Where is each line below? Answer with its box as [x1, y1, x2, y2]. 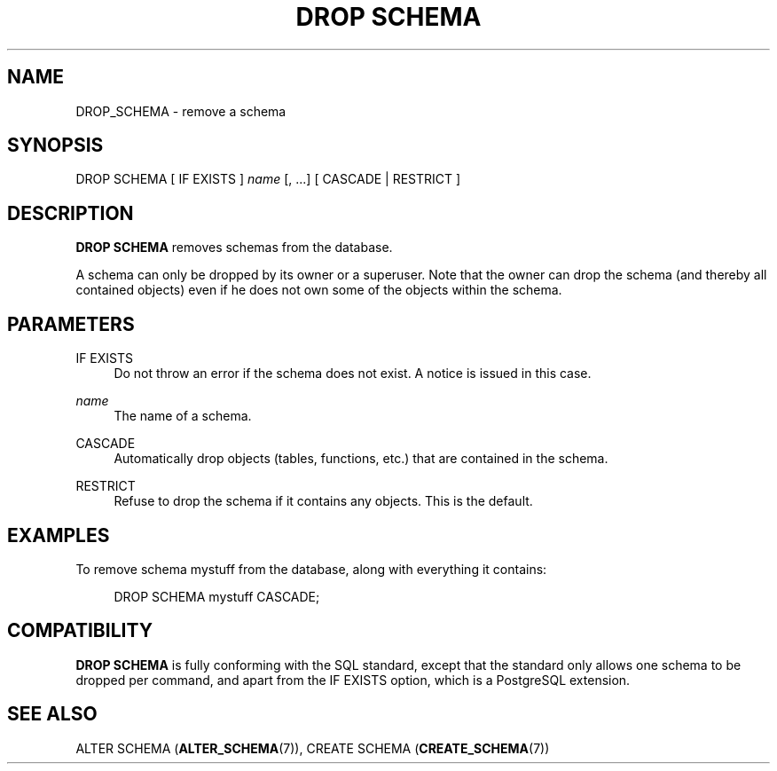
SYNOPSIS [7, 134, 104, 157]
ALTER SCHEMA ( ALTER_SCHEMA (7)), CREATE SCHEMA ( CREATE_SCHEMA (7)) [75, 740, 550, 756]
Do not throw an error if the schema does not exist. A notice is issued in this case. [114, 366, 592, 382]
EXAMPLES [7, 523, 110, 547]
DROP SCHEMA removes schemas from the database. [75, 240, 393, 256]
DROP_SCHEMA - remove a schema [75, 103, 286, 119]
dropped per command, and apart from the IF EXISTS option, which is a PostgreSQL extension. [75, 672, 631, 688]
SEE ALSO [7, 703, 98, 726]
